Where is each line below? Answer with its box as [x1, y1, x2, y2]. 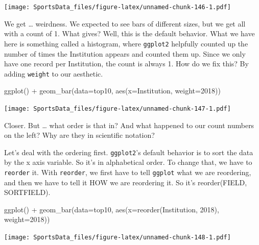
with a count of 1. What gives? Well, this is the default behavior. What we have [4, 28, 255, 39]
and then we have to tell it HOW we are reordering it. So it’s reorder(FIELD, [4, 177, 247, 187]
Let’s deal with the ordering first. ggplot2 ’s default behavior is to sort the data [4, 146, 253, 157]
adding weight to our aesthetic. [4, 68, 103, 79]
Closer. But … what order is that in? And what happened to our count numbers [4, 119, 254, 130]
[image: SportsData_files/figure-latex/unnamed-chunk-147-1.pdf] [4, 105, 231, 112]
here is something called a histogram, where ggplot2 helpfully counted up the [4, 38, 248, 48]
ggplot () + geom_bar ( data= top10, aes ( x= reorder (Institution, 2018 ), [4, 204, 219, 214]
